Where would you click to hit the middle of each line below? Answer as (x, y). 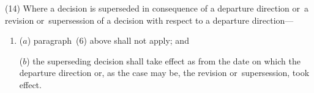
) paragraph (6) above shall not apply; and (108, 40)
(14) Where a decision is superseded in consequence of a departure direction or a (157, 8)
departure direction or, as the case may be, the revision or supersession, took (164, 73)
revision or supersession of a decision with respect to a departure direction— (149, 20)
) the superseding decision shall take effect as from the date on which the (163, 60)
